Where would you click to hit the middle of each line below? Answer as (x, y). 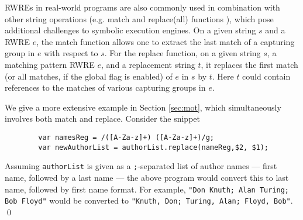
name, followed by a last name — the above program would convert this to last (147, 177)
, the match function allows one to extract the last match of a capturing (166, 41)
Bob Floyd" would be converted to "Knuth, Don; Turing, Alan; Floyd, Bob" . (149, 200)
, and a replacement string (148, 64)
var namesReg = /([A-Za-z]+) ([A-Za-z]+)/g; (126, 137)
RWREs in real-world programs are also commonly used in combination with (142, 7)
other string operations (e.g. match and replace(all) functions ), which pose (139, 18)
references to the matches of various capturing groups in (105, 87)
